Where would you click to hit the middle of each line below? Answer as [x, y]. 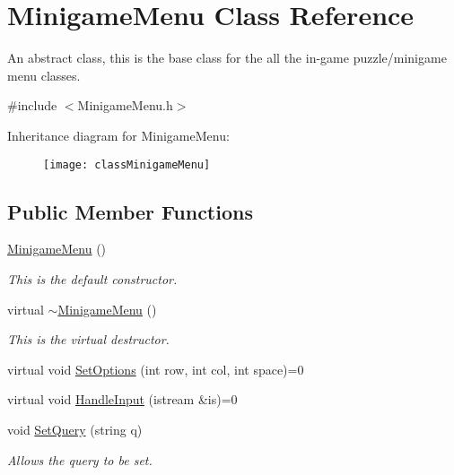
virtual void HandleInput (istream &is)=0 [122, 399]
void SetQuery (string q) [75, 429]
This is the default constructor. [92, 278]
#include [32, 105]
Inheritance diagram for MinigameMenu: [118, 135]
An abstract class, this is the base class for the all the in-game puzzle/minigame [227, 58]
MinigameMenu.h [125, 105]
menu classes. [44, 75]
